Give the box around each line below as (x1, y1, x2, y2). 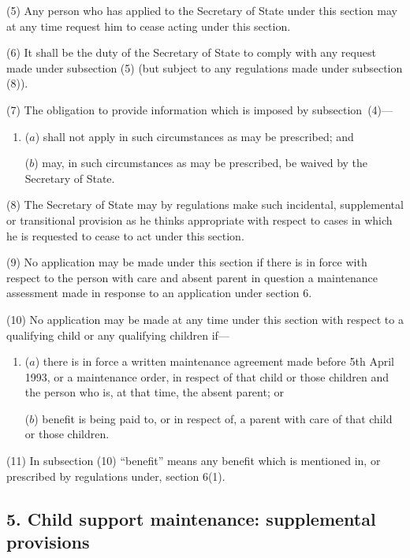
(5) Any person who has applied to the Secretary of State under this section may (6, 2, 397, 18)
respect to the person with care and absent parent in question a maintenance (6, 269, 378, 285)
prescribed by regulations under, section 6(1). (6, 467, 225, 484)
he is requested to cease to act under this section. (6, 227, 244, 244)
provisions (6, 530, 90, 554)
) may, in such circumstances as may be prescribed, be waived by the (34, 154, 368, 171)
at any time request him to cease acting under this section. (6, 17, 291, 34)
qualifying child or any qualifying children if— (6, 326, 229, 343)
